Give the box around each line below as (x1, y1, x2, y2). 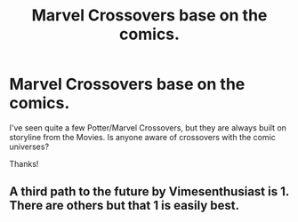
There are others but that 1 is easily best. (9, 198, 240, 213)
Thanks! (9, 158, 39, 169)
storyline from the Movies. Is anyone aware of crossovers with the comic (9, 131, 276, 142)
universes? (9, 141, 50, 152)
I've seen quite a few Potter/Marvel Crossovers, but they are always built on (9, 122, 287, 133)
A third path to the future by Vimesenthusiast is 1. (9, 184, 289, 200)
